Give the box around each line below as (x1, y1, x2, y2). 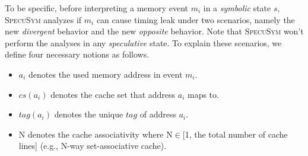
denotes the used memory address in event (28, 68, 183, 80)
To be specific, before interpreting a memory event (5, 2, 188, 14)
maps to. (187, 88, 219, 100)
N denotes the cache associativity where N (18, 128, 173, 140)
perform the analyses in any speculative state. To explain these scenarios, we (5, 36, 282, 49)
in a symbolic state (203, 2, 271, 14)
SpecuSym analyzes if (5, 13, 82, 26)
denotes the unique (54, 108, 123, 120)
